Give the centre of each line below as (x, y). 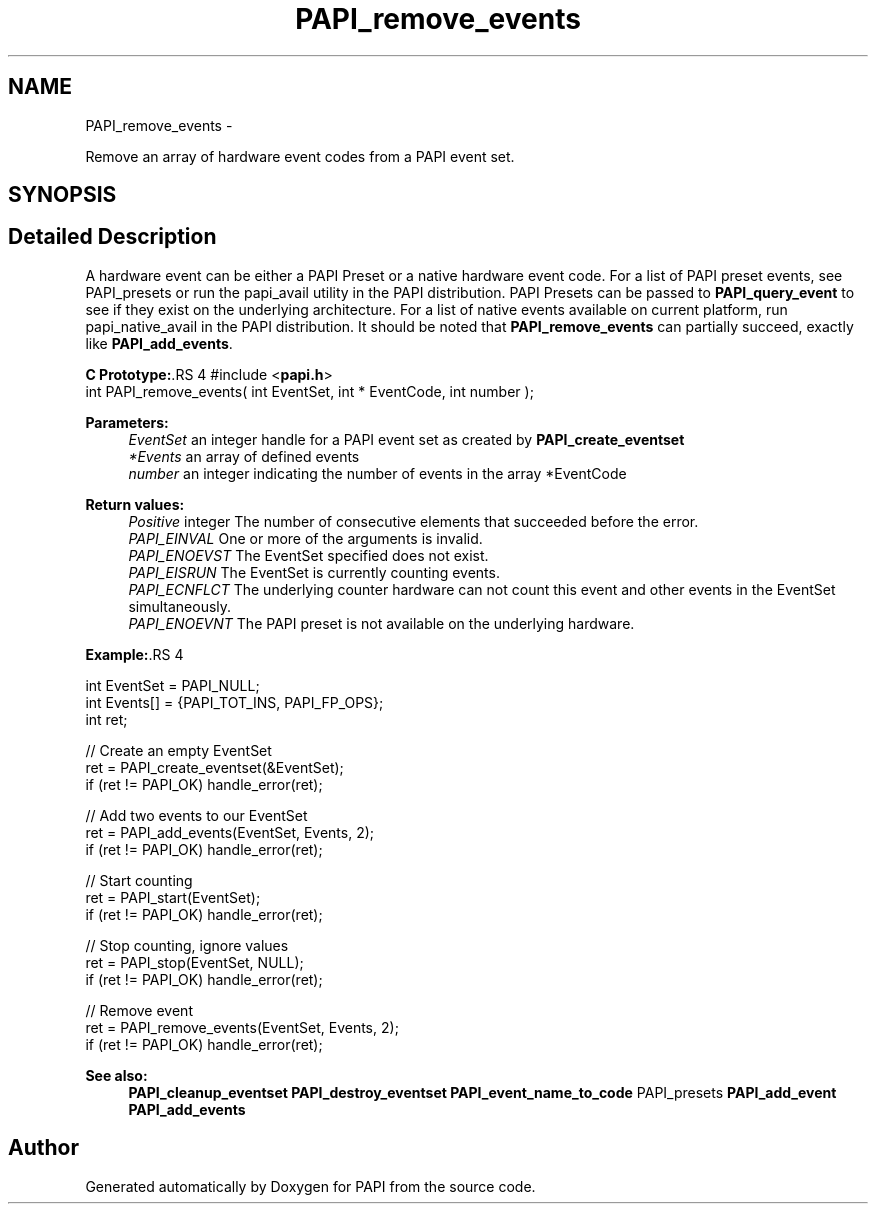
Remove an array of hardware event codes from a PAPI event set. (300, 156)
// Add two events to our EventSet (196, 815)
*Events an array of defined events (244, 456)
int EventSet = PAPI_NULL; (172, 685)
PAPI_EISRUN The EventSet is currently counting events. (314, 572)
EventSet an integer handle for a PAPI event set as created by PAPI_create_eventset (406, 439)
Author (43, 1148)
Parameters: (127, 422)
